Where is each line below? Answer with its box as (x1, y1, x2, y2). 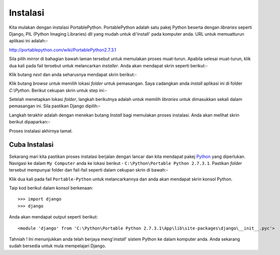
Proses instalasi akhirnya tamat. (9, 128, 73, 134)
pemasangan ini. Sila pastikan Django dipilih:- (9, 103, 101, 109)
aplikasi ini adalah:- (9, 38, 48, 44)
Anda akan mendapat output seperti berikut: (9, 214, 98, 220)
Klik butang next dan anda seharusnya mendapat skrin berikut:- (9, 71, 137, 78)
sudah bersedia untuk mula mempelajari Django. (9, 243, 106, 249)
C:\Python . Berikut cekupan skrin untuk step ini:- (9, 87, 107, 93)
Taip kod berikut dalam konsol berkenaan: (9, 185, 94, 191)
